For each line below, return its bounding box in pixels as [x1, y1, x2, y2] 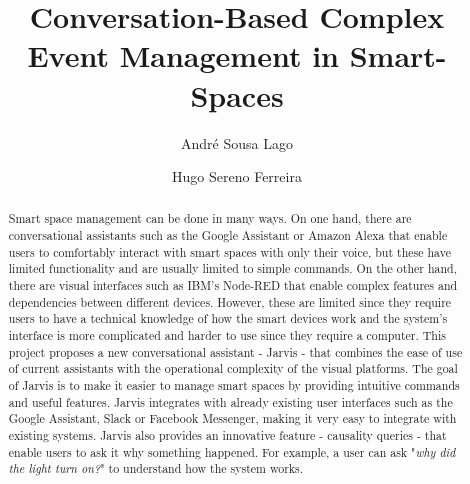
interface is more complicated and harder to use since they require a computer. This [8, 327, 446, 344]
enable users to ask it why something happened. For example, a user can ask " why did [8, 443, 456, 460]
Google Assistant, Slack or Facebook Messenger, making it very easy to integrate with [8, 410, 457, 427]
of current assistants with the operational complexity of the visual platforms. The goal [8, 360, 458, 377]
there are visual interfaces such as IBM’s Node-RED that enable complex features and [8, 277, 458, 294]
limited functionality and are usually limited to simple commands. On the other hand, [8, 260, 457, 277]
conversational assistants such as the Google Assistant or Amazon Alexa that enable [8, 227, 448, 244]
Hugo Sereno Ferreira [172, 166, 302, 187]
